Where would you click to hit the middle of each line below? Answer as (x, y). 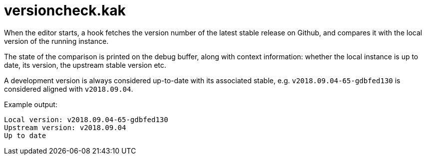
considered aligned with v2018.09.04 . (69, 89)
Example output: (31, 104)
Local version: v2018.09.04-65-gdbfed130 (86, 119)
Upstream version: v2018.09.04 (65, 127)
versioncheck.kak (65, 10)
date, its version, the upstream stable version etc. (85, 65)
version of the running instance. (56, 41)
